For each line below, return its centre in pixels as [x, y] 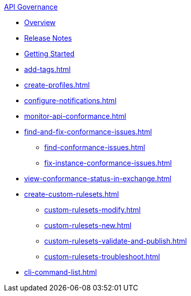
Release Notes [48, 38]
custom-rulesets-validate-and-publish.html [116, 241]
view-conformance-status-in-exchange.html [98, 178]
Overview [40, 22]
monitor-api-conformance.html [75, 116]
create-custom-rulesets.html [72, 194]
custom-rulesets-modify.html [92, 210]
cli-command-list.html [61, 272]
